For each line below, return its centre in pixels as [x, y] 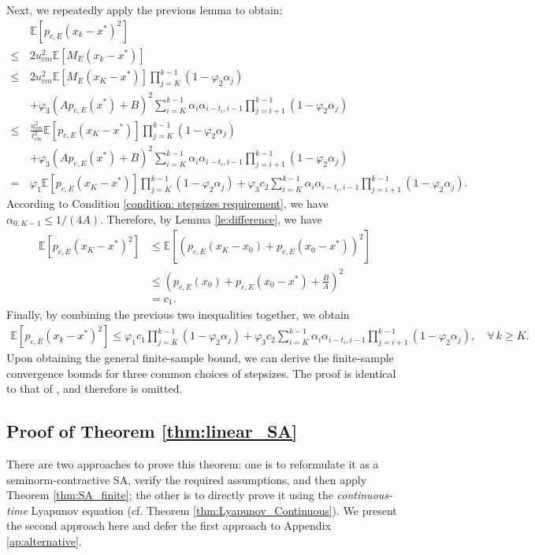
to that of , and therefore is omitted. [95, 388]
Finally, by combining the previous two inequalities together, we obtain [178, 314]
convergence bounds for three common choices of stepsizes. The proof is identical [201, 373]
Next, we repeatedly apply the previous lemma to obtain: [145, 9]
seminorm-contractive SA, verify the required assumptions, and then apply [187, 479]
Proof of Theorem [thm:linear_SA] [152, 431]
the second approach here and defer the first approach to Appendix [169, 525]
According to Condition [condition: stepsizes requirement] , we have [167, 203]
